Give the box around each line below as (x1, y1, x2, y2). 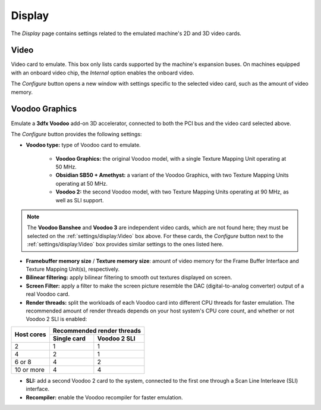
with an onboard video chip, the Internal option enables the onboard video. (11, 69, 194, 76)
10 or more (14, 365, 45, 374)
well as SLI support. (55, 196, 104, 204)
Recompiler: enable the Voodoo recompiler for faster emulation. (26, 393, 183, 401)
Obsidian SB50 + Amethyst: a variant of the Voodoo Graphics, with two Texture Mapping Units (55, 171, 289, 179)
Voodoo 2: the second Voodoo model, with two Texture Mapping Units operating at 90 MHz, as (55, 188, 289, 196)
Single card (52, 334, 86, 342)
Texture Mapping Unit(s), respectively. (26, 265, 120, 273)
